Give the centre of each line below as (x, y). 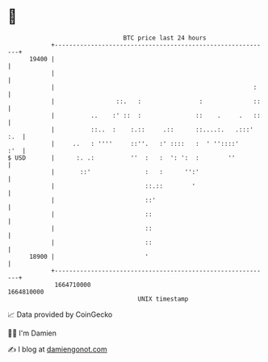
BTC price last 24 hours (165, 38)
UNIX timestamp (163, 299)
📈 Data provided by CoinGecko (60, 314)
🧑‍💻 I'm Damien (32, 333)
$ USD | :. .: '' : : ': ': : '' (121, 158)
